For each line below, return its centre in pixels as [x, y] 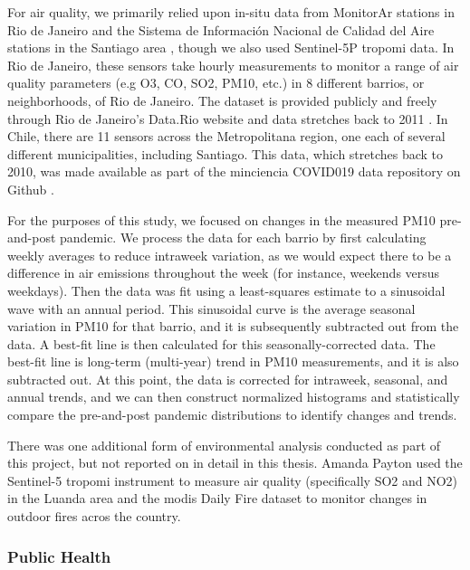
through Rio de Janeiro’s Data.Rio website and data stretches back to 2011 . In [228, 118]
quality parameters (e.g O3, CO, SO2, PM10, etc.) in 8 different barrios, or [216, 83]
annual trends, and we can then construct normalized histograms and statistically [234, 397]
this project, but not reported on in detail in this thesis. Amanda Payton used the [235, 463]
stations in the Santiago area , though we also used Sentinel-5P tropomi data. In [231, 47]
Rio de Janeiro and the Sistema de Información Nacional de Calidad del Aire [221, 29]
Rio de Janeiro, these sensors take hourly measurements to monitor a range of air [233, 65]
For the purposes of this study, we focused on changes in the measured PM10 [221, 219]
